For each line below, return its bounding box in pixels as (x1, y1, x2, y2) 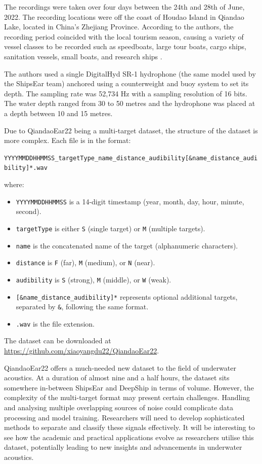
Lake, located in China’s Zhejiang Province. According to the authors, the (4, 21, 234, 32)
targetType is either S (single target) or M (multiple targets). (16, 223, 205, 233)
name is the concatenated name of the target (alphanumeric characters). (16, 240, 238, 251)
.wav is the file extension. (16, 318, 95, 329)
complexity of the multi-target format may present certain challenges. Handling (4, 392, 250, 403)
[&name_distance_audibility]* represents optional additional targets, (16, 291, 238, 302)
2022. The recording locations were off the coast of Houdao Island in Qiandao (4, 11, 244, 22)
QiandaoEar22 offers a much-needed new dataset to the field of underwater (4, 362, 236, 373)
